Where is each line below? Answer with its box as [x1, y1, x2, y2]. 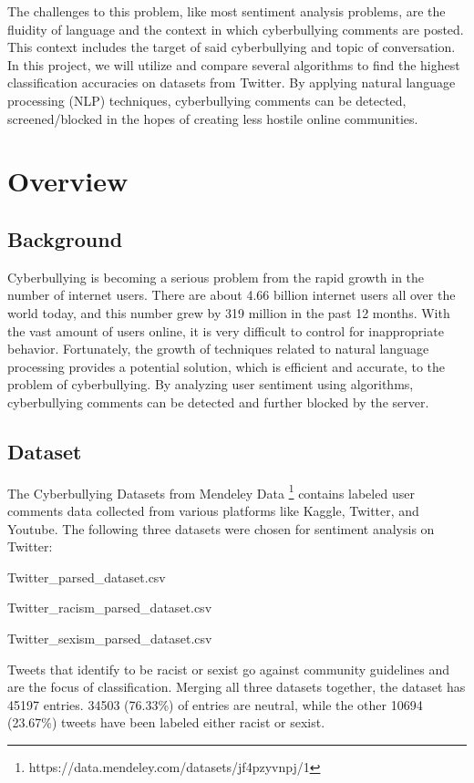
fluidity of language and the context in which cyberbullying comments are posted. [7, 19, 464, 38]
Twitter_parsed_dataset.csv [7, 567, 166, 586]
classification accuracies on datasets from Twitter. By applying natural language [7, 73, 456, 92]
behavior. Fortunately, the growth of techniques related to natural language [7, 339, 429, 358]
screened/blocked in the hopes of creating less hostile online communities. [7, 108, 418, 128]
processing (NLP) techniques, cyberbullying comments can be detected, [7, 90, 407, 109]
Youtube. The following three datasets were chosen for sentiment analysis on [7, 519, 435, 538]
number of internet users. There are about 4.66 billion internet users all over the [7, 285, 456, 304]
